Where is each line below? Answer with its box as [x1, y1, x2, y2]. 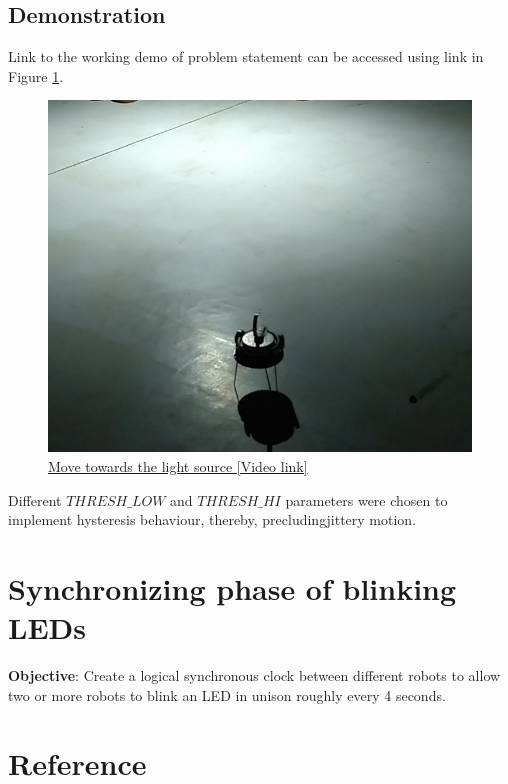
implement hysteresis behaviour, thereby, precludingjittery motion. [8, 509, 417, 530]
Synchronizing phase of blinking [8, 567, 457, 608]
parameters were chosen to [285, 489, 448, 510]
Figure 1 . [8, 65, 64, 86]
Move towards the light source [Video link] [48, 455, 308, 476]
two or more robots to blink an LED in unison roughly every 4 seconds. [8, 684, 446, 705]
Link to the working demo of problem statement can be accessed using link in [8, 46, 484, 67]
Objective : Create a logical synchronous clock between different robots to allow [8, 665, 501, 686]
